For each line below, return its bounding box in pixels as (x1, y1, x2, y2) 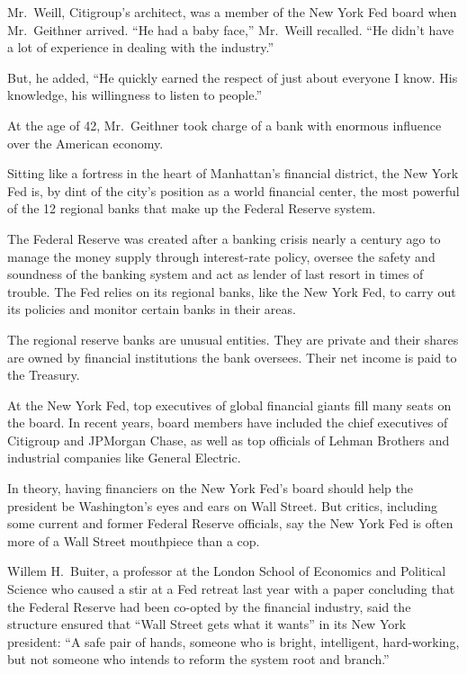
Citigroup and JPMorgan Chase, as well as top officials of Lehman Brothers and (7, 430, 450, 449)
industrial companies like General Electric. (7, 448, 241, 467)
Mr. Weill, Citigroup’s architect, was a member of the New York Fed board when (7, 3, 457, 21)
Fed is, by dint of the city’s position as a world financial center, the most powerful (7, 181, 460, 200)
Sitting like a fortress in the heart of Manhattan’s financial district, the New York (7, 164, 459, 183)
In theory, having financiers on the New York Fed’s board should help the (7, 479, 413, 498)
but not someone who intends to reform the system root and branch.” (7, 650, 390, 669)
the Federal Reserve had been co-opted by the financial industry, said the (7, 597, 411, 616)
